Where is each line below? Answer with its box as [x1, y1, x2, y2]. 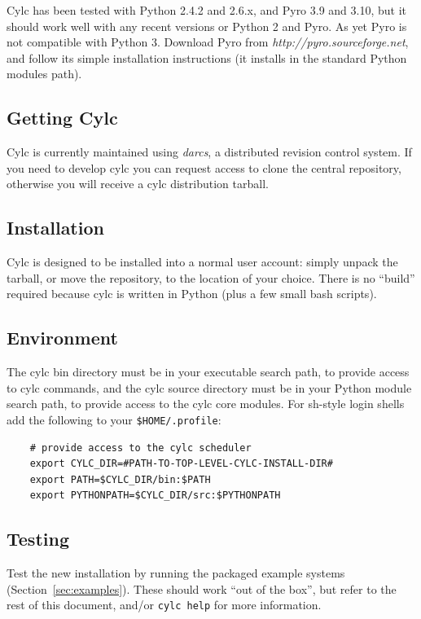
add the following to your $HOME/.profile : [7, 410, 221, 428]
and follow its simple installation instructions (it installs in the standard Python [7, 49, 407, 66]
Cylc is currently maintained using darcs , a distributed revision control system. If [7, 143, 412, 160]
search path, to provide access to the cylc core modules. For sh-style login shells [7, 395, 405, 412]
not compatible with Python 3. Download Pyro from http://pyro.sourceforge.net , [7, 33, 409, 50]
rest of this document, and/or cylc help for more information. [7, 596, 322, 613]
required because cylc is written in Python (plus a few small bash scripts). [7, 285, 377, 302]
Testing [7, 526, 69, 551]
